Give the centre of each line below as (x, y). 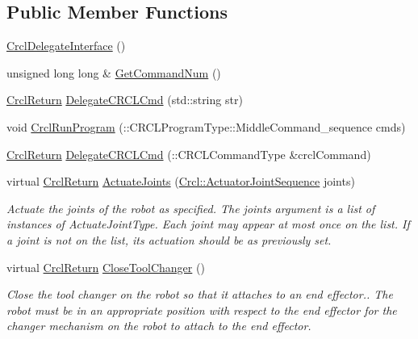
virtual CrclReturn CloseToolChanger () (106, 267)
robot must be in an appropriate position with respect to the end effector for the (202, 310)
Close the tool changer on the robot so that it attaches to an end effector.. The (200, 294)
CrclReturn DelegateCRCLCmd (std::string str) (125, 100)
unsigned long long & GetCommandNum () (114, 72)
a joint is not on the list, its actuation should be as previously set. (169, 239)
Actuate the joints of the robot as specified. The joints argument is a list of (191, 208)
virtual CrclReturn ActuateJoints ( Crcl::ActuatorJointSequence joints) (181, 181)
